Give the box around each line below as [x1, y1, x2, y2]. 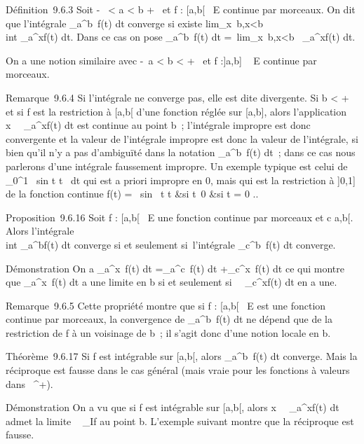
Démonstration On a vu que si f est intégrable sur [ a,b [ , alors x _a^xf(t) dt [6, 400, 339, 415]
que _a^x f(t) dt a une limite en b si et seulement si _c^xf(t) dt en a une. [6, 275, 337, 289]
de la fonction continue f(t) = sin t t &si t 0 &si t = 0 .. [6, 186, 259, 201]
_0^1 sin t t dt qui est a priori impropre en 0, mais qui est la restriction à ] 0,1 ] [6, 172, 356, 187]
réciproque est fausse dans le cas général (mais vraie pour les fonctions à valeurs [6, 363, 350, 377]
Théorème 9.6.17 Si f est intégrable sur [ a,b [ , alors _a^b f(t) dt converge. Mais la [6, 349, 358, 363]
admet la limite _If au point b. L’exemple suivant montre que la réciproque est [6, 413, 354, 428]
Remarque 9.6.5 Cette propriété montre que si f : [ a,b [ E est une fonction [6, 298, 326, 312]
